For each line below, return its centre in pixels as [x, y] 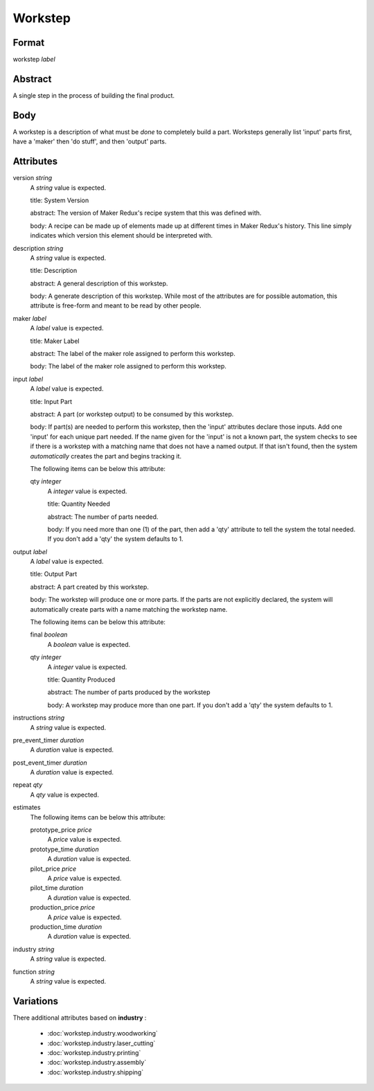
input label [28, 379]
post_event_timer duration [50, 763]
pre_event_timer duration [48, 740]
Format [29, 43]
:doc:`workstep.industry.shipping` [96, 1072]
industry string [34, 949]
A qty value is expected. [65, 795]
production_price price [63, 907]
